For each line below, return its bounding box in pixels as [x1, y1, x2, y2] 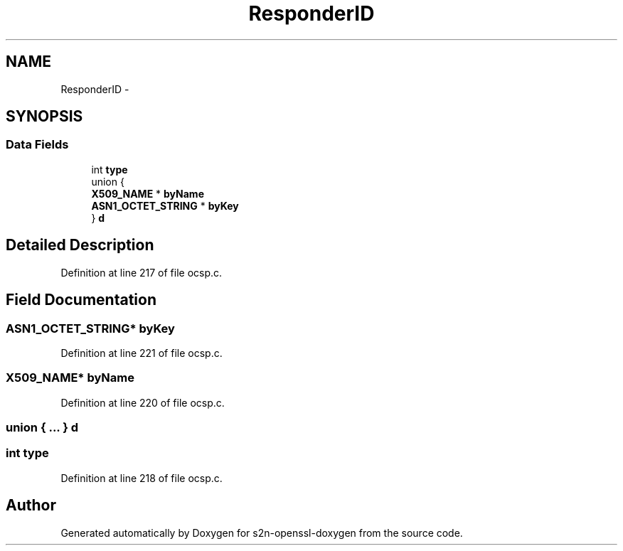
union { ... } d [6, 420, 79, 434]
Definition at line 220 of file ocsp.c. [60, 396, 225, 409]
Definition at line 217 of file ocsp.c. [60, 266, 223, 279]
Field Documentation [6, 291, 156, 309]
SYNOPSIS [6, 107, 83, 126]
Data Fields [6, 137, 69, 152]
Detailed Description [6, 236, 154, 255]
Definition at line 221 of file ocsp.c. [60, 346, 223, 359]
